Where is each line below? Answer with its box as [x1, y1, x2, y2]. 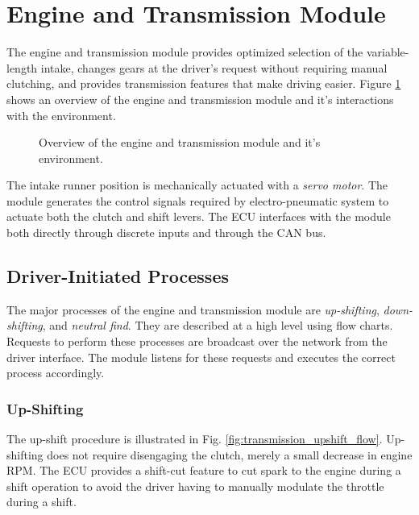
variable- [366, 44, 409, 60]
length [6, 59, 38, 76]
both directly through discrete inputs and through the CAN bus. [6, 224, 326, 241]
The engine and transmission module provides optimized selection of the [6, 44, 363, 60]
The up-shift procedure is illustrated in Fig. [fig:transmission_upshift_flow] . [6, 430, 383, 447]
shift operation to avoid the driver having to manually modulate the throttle [6, 477, 384, 494]
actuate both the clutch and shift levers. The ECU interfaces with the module [6, 208, 391, 225]
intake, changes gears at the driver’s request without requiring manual [40, 59, 388, 76]
